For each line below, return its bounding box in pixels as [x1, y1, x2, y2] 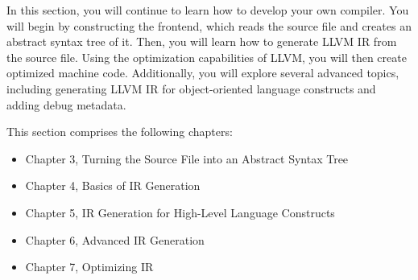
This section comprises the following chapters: [6, 123, 233, 140]
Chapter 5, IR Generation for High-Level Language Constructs [25, 204, 335, 220]
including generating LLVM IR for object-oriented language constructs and [6, 80, 376, 97]
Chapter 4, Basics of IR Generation [25, 177, 201, 194]
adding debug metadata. [6, 96, 126, 113]
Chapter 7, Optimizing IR [25, 258, 154, 275]
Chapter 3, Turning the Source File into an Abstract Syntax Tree [25, 150, 349, 167]
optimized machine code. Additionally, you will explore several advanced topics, [6, 64, 399, 81]
